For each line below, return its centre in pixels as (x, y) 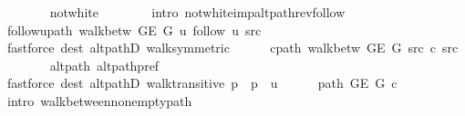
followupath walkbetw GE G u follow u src (134, 29)
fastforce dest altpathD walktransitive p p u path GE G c (202, 83)
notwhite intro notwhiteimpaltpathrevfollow (197, 12)
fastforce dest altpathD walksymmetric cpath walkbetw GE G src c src (232, 48)
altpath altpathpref (104, 65)
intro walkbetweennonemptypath (99, 100)
